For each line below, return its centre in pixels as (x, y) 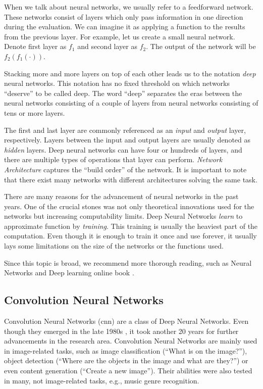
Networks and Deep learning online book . (69, 273)
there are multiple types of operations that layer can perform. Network (113, 159)
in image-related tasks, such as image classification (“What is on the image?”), (126, 350)
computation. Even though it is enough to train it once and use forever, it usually (130, 236)
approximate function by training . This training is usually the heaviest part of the (131, 226)
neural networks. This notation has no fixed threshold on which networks (117, 83)
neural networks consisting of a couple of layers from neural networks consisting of (131, 103)
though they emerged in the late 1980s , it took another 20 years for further (121, 331)
